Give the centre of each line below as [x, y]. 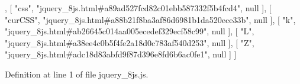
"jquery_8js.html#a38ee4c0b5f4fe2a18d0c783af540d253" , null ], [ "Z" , [130, 42]
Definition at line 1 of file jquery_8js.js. [77, 74]
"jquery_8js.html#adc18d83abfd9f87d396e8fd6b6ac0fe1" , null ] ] [121, 54]
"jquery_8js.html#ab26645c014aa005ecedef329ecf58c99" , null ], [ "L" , [130, 31]
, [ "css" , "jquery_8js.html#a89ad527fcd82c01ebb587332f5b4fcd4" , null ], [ [138, 8]
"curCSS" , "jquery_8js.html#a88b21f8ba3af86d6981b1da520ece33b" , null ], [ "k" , [150, 19]
